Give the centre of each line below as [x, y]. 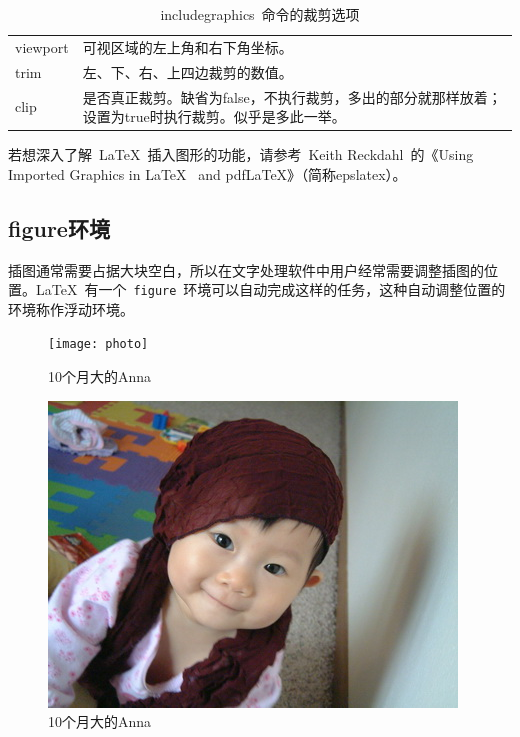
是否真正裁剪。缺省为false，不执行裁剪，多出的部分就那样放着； [292, 96]
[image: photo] [98, 344]
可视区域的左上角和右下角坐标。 [187, 46]
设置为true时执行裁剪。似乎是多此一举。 [214, 116]
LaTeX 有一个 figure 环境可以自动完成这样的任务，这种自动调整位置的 [270, 289]
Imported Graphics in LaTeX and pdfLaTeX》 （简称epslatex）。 [207, 173]
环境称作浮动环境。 [71, 308]
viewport [42, 46]
